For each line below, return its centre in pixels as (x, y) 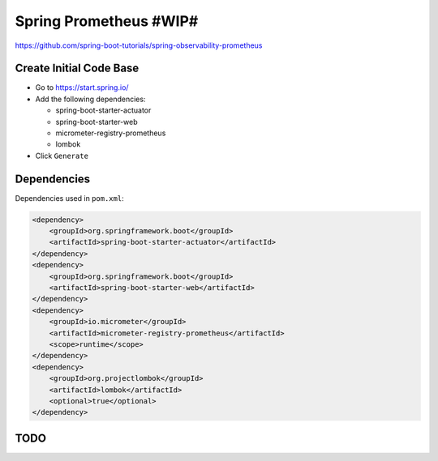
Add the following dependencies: (90, 99)
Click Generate (62, 156)
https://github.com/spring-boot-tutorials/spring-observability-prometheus (139, 45)
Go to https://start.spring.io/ (82, 88)
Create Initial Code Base (77, 68)
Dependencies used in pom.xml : (70, 198)
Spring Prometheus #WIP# (107, 21)
